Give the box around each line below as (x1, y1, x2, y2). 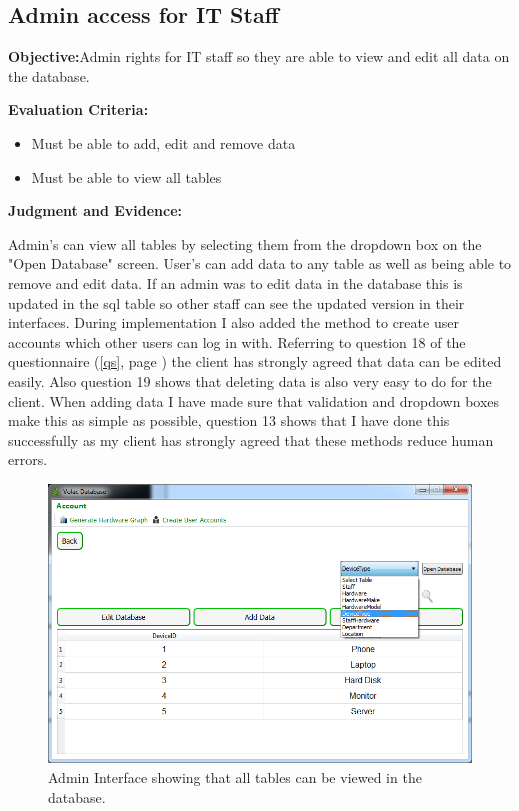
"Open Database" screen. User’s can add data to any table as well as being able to (8, 253, 512, 274)
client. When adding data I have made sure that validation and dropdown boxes (8, 390, 500, 411)
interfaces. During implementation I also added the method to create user (8, 312, 459, 333)
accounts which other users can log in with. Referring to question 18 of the (8, 331, 466, 352)
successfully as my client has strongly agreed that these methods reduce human (8, 429, 494, 450)
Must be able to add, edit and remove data (31, 132, 296, 153)
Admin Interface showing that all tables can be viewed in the (48, 767, 422, 788)
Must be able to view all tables (31, 166, 222, 187)
